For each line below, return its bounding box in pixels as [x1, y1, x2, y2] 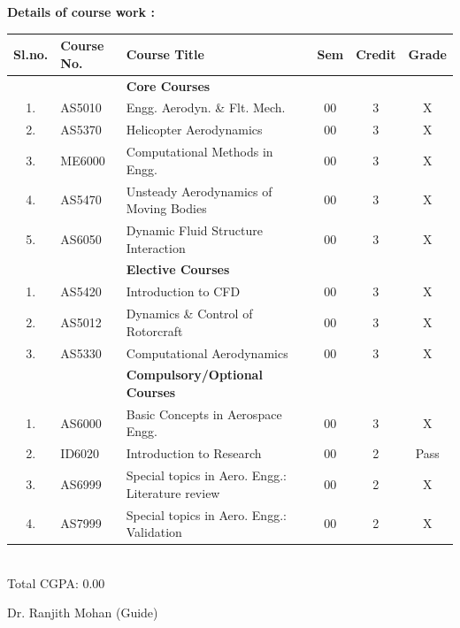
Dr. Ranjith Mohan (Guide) [7, 603, 158, 622]
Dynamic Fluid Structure [126, 220, 263, 239]
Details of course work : [7, 3, 155, 20]
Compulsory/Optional [126, 365, 263, 384]
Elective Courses [126, 260, 230, 279]
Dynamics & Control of [126, 304, 253, 323]
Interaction [126, 238, 186, 257]
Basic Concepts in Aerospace [126, 404, 282, 423]
